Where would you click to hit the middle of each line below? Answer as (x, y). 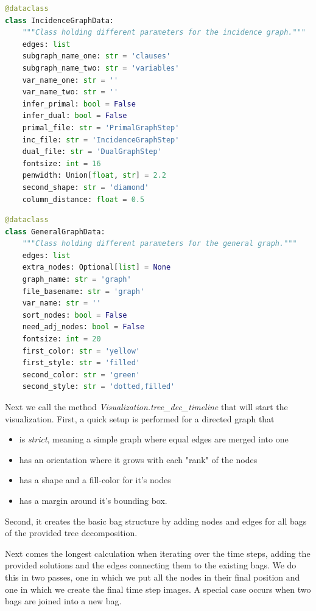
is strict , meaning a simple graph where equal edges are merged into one (154, 439)
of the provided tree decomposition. (71, 533)
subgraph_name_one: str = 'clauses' (97, 56)
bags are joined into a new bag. (63, 601)
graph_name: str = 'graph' (77, 280)
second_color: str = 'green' (81, 375)
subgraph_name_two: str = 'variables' (101, 68)
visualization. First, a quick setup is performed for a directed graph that (140, 418)
